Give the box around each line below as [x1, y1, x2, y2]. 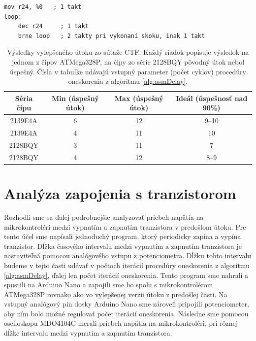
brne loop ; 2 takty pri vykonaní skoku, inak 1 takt [18, 32, 205, 39]
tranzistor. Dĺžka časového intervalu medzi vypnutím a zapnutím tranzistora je [4, 240, 242, 251]
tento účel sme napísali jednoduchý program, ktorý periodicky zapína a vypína [4, 231, 241, 241]
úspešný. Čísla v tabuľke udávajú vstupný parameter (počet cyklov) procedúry [9, 66, 247, 76]
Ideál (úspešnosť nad [175, 93, 248, 103]
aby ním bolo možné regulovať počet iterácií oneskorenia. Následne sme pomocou [4, 308, 249, 318]
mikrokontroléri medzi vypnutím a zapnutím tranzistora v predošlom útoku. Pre [4, 221, 246, 232]
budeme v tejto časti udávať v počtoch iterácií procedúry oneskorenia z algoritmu [4, 260, 250, 270]
